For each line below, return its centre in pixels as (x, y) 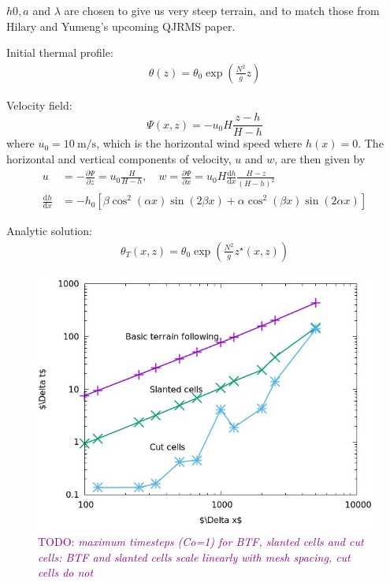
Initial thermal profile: (60, 52)
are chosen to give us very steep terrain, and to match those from (222, 10)
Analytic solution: (49, 231)
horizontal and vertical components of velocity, (119, 159)
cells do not (66, 572)
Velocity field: (39, 105)
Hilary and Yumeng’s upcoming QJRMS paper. (121, 26)
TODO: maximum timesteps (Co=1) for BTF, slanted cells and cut (201, 542)
